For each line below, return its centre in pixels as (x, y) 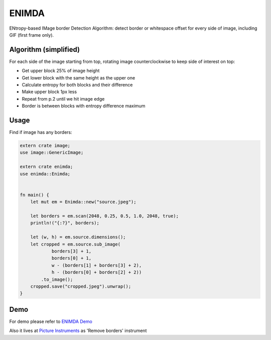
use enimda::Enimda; (45, 174)
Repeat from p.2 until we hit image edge (63, 99)
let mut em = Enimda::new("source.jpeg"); (83, 202)
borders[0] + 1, (72, 258)
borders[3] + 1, (72, 251)
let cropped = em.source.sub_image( (75, 244)
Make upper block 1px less (49, 92)
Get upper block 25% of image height (61, 71)
